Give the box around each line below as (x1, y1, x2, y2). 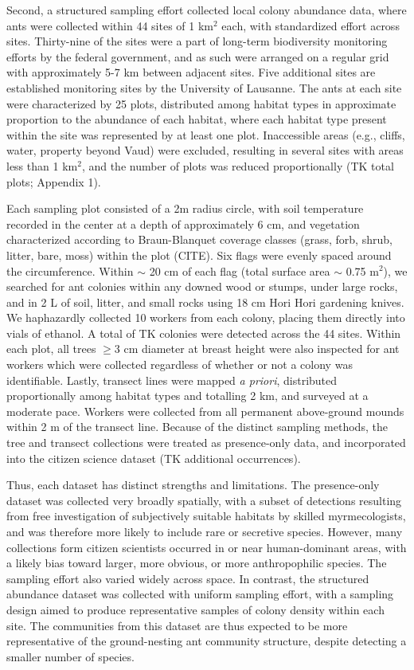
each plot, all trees (6, 340, 96, 357)
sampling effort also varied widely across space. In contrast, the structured (6, 570, 369, 586)
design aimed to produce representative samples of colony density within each (6, 601, 385, 617)
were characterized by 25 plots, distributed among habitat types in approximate (6, 95, 396, 112)
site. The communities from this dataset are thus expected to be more (6, 617, 348, 633)
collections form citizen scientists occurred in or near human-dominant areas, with (6, 539, 407, 555)
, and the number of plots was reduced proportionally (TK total (81, 157, 394, 174)
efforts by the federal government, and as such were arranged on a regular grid (6, 48, 389, 65)
